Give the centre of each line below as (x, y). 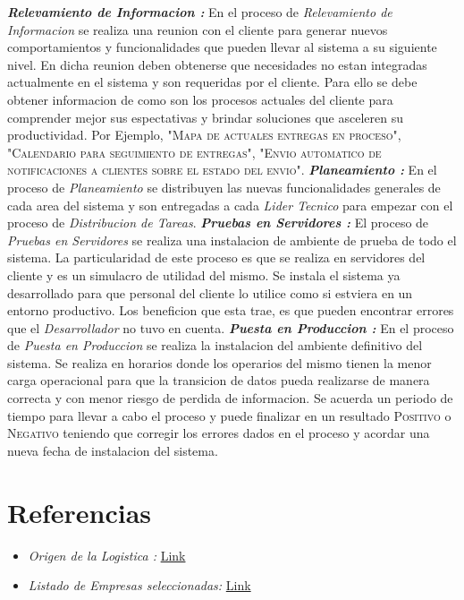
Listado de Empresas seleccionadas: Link (139, 585)
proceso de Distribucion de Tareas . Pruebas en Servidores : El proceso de (218, 223)
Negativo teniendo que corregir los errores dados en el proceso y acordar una (219, 433)
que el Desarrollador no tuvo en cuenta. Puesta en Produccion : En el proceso (231, 327)
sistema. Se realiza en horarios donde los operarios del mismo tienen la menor (219, 362)
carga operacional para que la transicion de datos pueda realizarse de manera (219, 380)
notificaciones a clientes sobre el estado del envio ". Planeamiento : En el (222, 170)
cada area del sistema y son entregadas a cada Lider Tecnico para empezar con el (230, 205)
